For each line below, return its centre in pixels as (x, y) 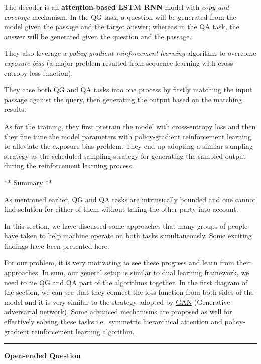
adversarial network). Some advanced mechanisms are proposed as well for (118, 312)
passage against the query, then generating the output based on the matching (123, 99)
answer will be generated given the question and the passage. (98, 36)
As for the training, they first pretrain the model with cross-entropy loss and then (130, 126)
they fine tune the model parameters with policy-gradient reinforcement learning (128, 136)
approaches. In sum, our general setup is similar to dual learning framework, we (127, 272)
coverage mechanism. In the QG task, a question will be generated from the (120, 16)
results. (15, 109)
